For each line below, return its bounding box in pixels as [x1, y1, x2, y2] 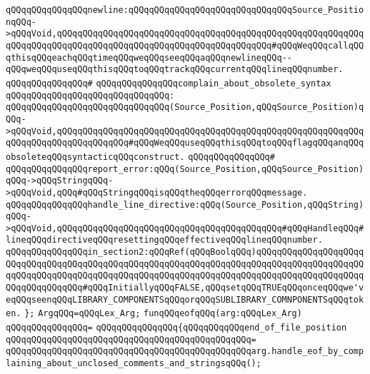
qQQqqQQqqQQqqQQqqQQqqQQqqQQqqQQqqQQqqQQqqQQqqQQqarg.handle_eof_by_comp [6, 346, 364, 357]
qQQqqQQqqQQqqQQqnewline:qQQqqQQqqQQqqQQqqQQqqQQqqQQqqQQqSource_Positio [6, 5, 364, 15]
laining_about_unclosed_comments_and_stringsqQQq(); [6, 358, 261, 369]
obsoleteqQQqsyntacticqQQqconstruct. [6, 151, 185, 162]
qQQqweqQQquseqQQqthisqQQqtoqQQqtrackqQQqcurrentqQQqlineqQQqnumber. [6, 64, 344, 75]
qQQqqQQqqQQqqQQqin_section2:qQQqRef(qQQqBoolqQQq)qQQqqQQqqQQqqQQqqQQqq [6, 247, 364, 258]
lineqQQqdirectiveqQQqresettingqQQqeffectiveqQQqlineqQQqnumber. [6, 235, 323, 246]
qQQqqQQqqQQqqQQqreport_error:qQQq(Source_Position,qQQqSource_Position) [6, 163, 364, 174]
